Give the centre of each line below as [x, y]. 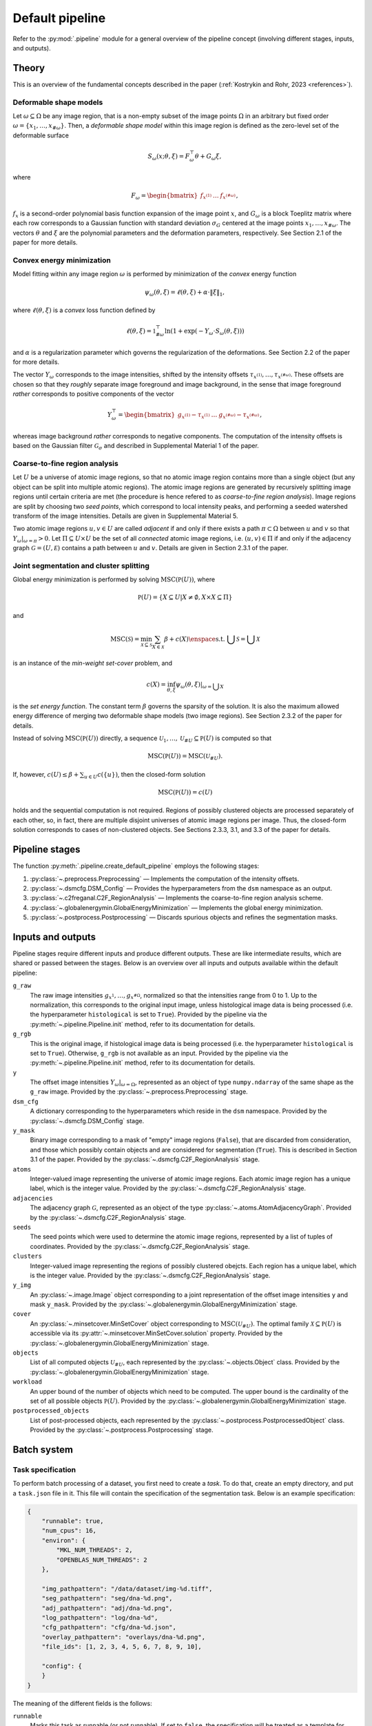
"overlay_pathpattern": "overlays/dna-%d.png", [124, 1637]
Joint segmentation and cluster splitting [81, 565]
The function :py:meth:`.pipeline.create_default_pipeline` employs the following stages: [136, 866]
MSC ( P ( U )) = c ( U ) [185, 793]
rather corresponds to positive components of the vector [94, 394]
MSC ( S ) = [125, 639]
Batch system [43, 1449]
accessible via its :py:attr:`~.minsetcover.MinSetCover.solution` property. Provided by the [156, 1333]
